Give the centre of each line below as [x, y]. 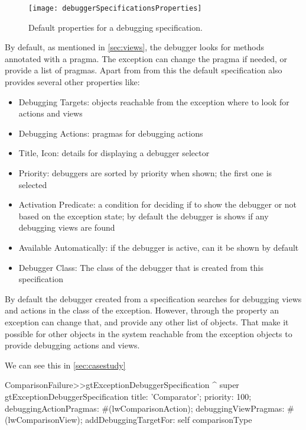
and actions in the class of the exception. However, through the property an [142, 310]
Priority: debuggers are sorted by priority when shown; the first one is [145, 173]
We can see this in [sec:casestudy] [65, 365]
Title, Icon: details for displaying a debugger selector [114, 153]
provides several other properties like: [72, 82]
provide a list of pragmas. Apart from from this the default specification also [144, 70]
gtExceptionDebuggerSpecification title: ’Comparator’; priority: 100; [128, 396]
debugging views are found [67, 227]
